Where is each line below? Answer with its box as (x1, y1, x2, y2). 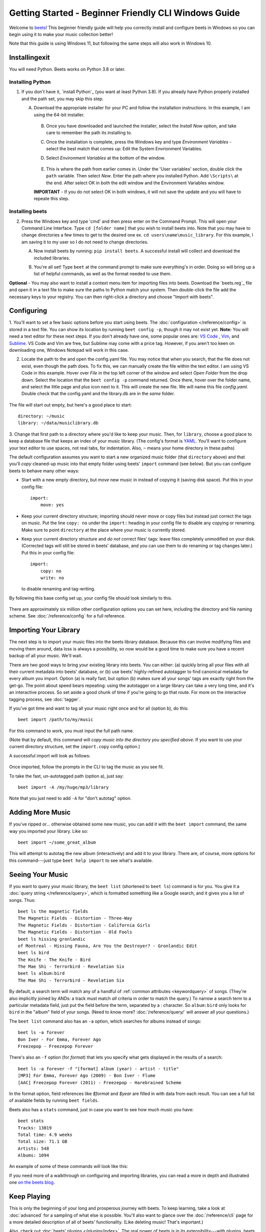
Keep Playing (9, 1193, 51, 1201)
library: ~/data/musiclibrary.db (18, 420, 99, 426)
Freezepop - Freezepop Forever (18, 1043, 94, 1049)
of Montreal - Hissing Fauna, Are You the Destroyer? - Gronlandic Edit (18, 943, 197, 949)
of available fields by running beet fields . (9, 1097, 99, 1103)
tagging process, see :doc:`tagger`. (9, 696, 81, 702)
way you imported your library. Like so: (9, 828, 88, 834)
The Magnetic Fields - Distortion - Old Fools (18, 929, 133, 935)
